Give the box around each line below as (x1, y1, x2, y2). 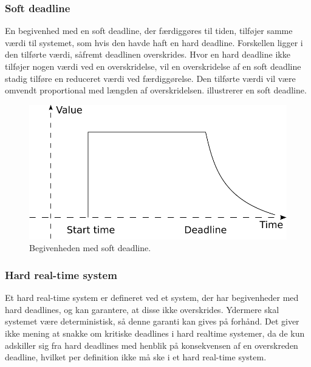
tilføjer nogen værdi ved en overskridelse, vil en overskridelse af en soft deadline (5, 60, 301, 72)
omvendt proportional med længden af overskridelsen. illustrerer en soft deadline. (5, 84, 307, 96)
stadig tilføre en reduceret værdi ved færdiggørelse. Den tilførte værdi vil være (5, 72, 296, 84)
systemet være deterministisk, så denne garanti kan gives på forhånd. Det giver (5, 315, 299, 328)
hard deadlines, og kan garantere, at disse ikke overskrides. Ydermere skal (5, 303, 279, 315)
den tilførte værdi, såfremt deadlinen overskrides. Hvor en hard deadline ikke (5, 48, 290, 61)
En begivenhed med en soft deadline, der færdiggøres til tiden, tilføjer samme (5, 24, 293, 37)
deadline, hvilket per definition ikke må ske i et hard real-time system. (5, 351, 267, 363)
